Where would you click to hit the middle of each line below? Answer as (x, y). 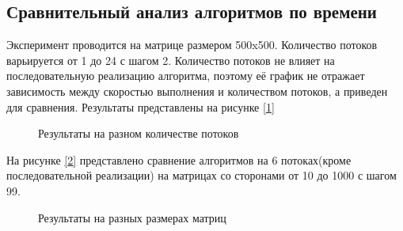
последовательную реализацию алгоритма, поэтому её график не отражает (186, 76)
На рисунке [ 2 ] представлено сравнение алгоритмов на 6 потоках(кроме (179, 159)
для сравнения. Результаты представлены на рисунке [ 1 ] (141, 106)
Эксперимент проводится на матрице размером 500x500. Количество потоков (192, 45)
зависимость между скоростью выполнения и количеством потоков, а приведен (197, 91)
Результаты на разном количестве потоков (139, 133)
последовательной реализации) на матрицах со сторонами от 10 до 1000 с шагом (201, 175)
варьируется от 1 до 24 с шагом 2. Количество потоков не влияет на (171, 60)
